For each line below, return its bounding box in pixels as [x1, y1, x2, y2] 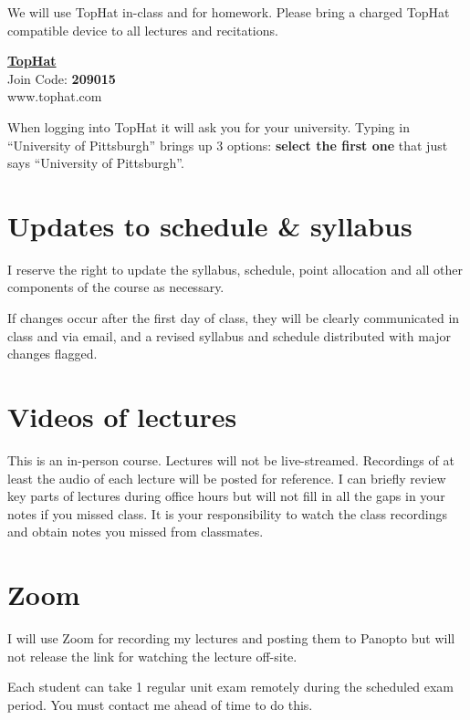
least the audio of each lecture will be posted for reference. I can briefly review [7, 468, 446, 487]
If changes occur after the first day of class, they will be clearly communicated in [7, 308, 460, 328]
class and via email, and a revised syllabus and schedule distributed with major [7, 326, 452, 345]
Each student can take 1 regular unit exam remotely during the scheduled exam [7, 677, 454, 696]
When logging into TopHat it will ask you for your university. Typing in [7, 117, 410, 136]
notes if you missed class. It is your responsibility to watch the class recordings [7, 504, 448, 523]
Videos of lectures [7, 398, 237, 435]
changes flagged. [7, 344, 98, 363]
